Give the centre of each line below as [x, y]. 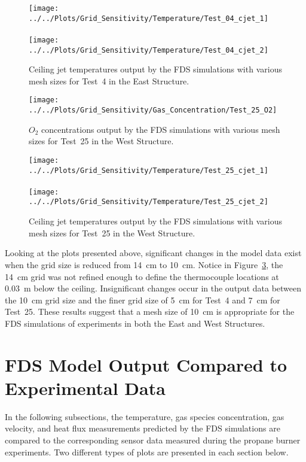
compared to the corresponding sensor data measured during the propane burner [153, 440]
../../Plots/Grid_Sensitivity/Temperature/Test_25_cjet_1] [149, 170]
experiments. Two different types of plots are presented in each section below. [147, 452]
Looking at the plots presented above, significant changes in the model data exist [153, 253]
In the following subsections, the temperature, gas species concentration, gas [145, 416]
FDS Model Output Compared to [146, 364]
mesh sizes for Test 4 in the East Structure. [109, 80]
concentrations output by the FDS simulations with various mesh [161, 129]
